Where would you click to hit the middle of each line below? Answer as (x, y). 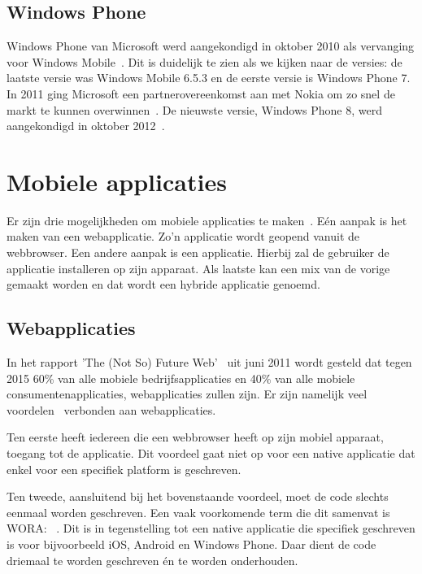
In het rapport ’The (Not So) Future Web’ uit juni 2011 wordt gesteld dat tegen (209, 362)
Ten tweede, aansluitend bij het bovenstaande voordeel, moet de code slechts (198, 496)
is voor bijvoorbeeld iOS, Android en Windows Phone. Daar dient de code (191, 544)
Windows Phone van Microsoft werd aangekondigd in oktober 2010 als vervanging (211, 46)
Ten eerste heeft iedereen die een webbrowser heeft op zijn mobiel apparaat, (195, 437)
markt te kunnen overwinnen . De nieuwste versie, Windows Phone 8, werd (194, 109)
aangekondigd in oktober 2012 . (86, 126)
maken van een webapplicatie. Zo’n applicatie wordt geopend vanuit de (183, 236)
